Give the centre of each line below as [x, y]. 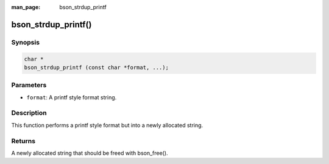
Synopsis [25, 42]
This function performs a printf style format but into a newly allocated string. [107, 125]
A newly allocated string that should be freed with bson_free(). [90, 153]
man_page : [26, 7]
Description [29, 113]
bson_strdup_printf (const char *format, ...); [96, 67]
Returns [23, 141]
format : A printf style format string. [72, 97]
